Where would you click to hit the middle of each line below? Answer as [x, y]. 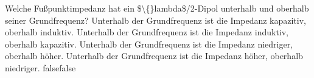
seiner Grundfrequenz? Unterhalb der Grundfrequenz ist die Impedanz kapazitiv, [155, 20]
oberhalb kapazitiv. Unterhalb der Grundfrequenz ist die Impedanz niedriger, [149, 44]
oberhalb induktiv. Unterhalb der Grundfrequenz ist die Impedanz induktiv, [147, 32]
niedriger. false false [40, 67]
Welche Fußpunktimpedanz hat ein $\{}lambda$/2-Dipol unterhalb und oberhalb [157, 8]
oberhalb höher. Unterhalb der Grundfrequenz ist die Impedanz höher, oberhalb [154, 56]
